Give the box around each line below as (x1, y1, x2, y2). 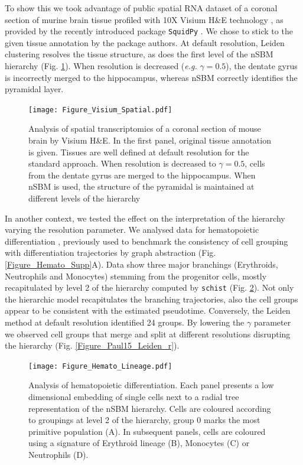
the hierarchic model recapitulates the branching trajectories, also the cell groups (5, 292, 298, 305)
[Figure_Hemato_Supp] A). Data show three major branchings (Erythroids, (5, 258, 278, 270)
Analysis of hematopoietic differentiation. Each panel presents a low (28, 379, 274, 391)
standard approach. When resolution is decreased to (28, 157, 216, 170)
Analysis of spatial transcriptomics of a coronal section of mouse (28, 122, 261, 135)
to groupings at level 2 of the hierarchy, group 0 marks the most (28, 414, 260, 426)
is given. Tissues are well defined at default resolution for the (28, 145, 249, 158)
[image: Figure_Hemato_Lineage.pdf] (28, 362, 172, 370)
